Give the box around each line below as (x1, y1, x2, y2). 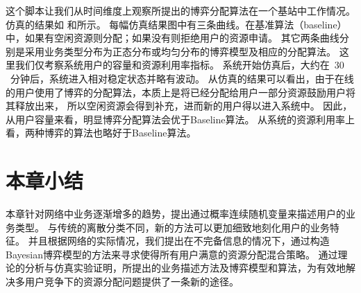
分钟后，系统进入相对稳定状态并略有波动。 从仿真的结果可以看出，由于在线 (10, 71, 354, 85)
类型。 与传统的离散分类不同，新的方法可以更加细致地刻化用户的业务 (15, 220, 330, 234)
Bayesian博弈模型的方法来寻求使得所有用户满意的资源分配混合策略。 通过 (6, 247, 338, 261)
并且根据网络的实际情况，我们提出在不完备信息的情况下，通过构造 (28, 233, 330, 248)
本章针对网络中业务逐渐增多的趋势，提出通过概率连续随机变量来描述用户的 (6, 206, 346, 221)
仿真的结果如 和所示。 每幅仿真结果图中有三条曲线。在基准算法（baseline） (6, 17, 347, 31)
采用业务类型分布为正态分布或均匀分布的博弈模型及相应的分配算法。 (24, 44, 336, 58)
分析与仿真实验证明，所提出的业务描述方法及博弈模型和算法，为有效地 (24, 260, 346, 275)
